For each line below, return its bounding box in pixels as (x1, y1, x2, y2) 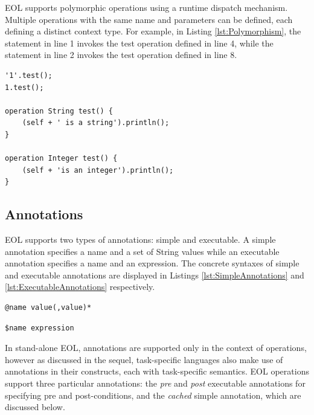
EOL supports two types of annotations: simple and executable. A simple (5, 233, 276, 246)
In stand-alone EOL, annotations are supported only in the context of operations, (5, 341, 307, 354)
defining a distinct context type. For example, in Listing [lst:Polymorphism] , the (5, 25, 301, 37)
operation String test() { (5, 106, 113, 115)
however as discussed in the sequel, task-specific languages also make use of (5, 353, 283, 365)
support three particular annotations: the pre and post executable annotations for (5, 377, 306, 390)
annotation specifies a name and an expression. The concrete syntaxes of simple (5, 257, 300, 269)
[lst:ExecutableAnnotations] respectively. (5, 280, 155, 293)
